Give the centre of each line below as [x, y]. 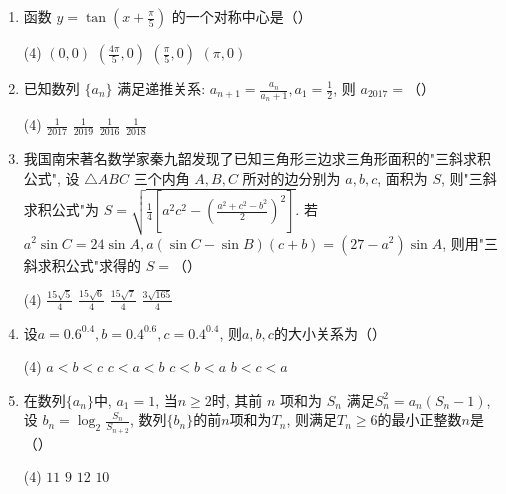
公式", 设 [51, 177]
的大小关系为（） [329, 332]
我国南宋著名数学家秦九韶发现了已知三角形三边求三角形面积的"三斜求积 [257, 158]
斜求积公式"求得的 [82, 264]
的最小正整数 [419, 419]
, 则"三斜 [469, 177]
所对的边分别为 [291, 177]
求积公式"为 [61, 209]
